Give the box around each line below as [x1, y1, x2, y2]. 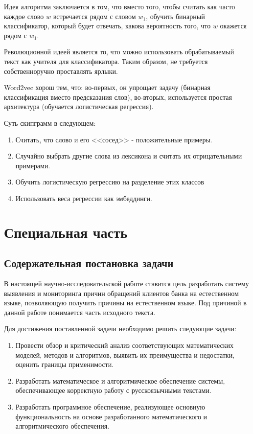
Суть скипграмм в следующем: [4, 117, 96, 128]
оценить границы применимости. [15, 359, 114, 369]
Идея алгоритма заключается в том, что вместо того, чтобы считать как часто [4, 1, 235, 11]
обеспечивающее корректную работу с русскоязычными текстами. [15, 385, 211, 395]
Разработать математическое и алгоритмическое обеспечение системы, [15, 375, 225, 386]
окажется [220, 21, 247, 31]
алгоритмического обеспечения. [15, 421, 110, 431]
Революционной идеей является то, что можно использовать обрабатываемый [4, 46, 234, 57]
